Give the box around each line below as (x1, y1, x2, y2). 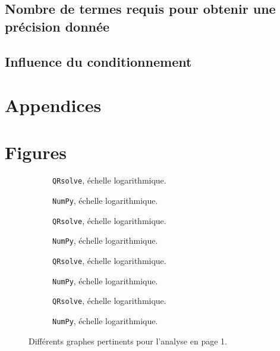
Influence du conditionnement (5, 52, 192, 70)
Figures (5, 139, 67, 164)
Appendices (5, 93, 102, 117)
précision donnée (5, 17, 110, 35)
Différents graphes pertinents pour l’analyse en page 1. (29, 334, 227, 347)
